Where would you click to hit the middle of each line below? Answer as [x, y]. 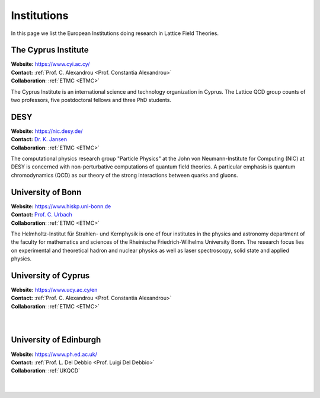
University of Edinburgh [56, 340]
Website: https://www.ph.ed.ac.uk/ [54, 354]
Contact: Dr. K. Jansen [39, 139]
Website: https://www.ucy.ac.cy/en [54, 290]
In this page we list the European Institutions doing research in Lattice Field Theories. [115, 33]
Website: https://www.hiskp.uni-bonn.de [61, 206]
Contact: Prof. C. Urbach [41, 215]
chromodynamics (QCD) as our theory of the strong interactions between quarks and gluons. [124, 175]
